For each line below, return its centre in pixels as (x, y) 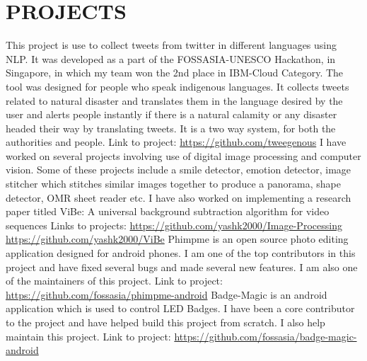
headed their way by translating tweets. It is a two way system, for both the (171, 128)
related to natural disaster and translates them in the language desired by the (174, 100)
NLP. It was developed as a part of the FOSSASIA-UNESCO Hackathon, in (171, 58)
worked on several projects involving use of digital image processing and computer (183, 155)
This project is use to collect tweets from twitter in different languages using (171, 45)
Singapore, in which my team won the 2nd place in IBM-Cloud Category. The (175, 73)
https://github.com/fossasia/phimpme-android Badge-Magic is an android (167, 294)
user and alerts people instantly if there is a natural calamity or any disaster (171, 114)
